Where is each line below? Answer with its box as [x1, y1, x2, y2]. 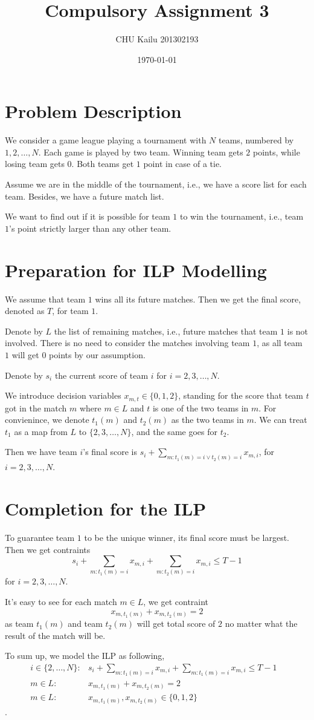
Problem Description [5, 99, 182, 123]
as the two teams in [171, 413, 244, 426]
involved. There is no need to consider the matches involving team [5, 336, 250, 349]
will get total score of [136, 617, 216, 630]
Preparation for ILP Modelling [5, 257, 267, 282]
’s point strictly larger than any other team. [9, 221, 171, 234]
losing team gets [5, 157, 65, 170]
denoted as [5, 304, 45, 317]
